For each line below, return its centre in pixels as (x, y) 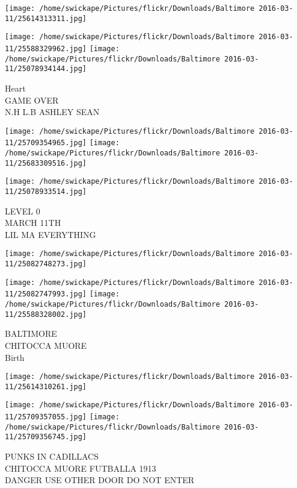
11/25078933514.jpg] (46, 192)
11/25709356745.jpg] (46, 437)
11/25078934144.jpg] (46, 69)
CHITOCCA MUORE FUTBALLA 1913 (81, 468)
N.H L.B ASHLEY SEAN (52, 112)
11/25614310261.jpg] (46, 386)
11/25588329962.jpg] (46, 48)
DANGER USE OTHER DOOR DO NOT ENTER (100, 480)
